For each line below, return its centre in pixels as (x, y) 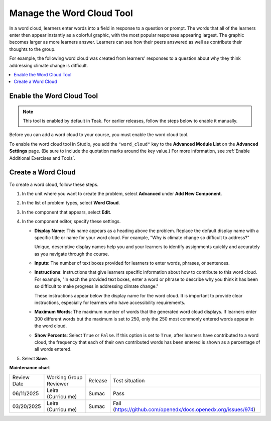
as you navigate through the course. (72, 254)
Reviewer (58, 383)
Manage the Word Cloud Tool (71, 13)
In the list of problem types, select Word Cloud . (71, 203)
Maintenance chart (30, 368)
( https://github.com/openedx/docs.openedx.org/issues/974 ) (184, 409)
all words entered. (53, 349)
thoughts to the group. (32, 49)
